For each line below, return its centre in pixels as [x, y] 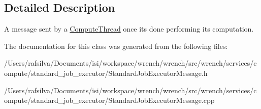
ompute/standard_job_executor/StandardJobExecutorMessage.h [106, 73]
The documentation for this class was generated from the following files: [116, 46]
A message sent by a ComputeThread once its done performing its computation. [129, 29]
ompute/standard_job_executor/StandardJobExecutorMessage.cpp [109, 100]
